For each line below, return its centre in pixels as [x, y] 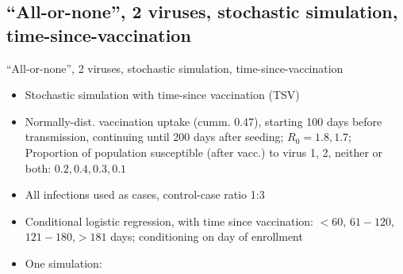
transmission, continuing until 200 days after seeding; [154, 137]
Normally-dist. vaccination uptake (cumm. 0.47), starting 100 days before [203, 121]
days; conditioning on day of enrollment [207, 236]
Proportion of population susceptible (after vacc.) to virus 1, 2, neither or [204, 152]
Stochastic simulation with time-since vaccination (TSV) [162, 95]
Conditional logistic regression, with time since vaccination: [169, 221]
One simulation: [63, 263]
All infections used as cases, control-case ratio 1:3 [145, 194]
